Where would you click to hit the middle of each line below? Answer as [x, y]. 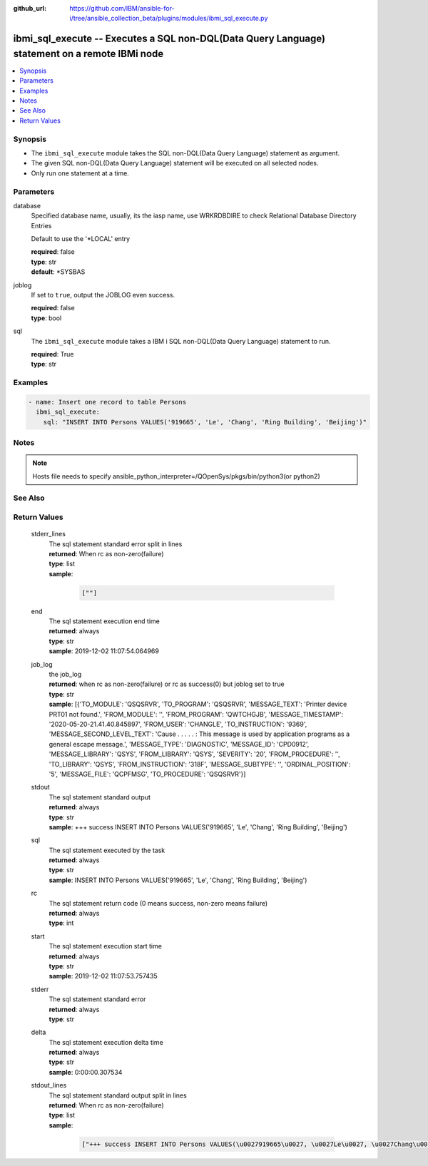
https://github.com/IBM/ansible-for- [122, 8]
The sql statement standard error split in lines [116, 544]
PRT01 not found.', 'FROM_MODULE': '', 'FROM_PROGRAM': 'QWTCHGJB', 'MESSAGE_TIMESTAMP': [196, 714]
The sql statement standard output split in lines [118, 1095]
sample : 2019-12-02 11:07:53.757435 [103, 976]
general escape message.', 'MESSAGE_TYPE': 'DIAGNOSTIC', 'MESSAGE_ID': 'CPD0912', [179, 744]
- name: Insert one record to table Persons [107, 402]
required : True [52, 354]
